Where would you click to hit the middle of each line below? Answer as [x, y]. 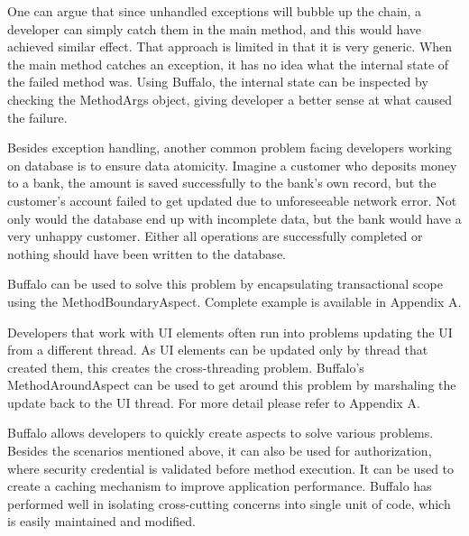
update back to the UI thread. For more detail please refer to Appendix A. [214, 402]
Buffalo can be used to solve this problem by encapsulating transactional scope [225, 284]
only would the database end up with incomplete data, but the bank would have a [234, 218]
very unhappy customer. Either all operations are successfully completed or [215, 236]
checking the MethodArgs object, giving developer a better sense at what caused [230, 99]
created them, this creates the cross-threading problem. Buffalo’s [186, 367]
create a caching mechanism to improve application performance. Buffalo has [220, 486]
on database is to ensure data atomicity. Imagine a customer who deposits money [232, 165]
